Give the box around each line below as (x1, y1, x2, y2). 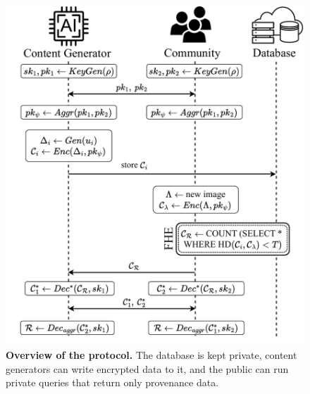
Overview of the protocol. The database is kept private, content (6, 348, 297, 362)
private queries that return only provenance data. (6, 375, 219, 390)
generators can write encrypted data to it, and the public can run (6, 361, 289, 376)
